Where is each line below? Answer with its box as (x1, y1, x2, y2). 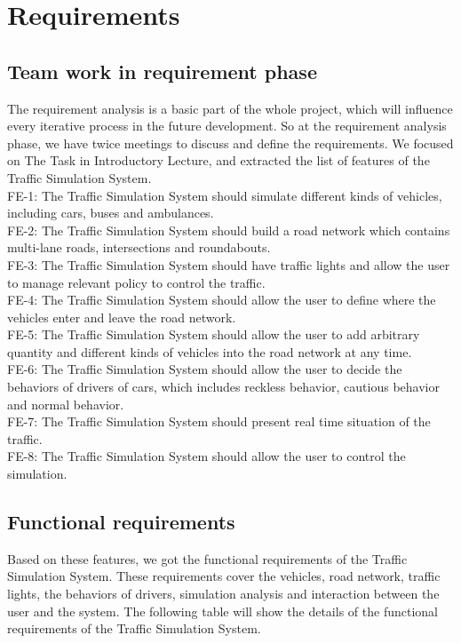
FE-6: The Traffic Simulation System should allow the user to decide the (7, 360, 402, 378)
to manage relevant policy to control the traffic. (7, 273, 266, 291)
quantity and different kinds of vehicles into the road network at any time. (7, 342, 412, 361)
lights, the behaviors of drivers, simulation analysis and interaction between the (7, 584, 440, 603)
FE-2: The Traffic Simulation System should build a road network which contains (7, 220, 450, 239)
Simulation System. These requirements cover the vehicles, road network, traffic (7, 567, 441, 585)
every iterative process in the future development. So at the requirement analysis (7, 116, 447, 135)
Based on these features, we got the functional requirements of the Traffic (7, 549, 408, 568)
